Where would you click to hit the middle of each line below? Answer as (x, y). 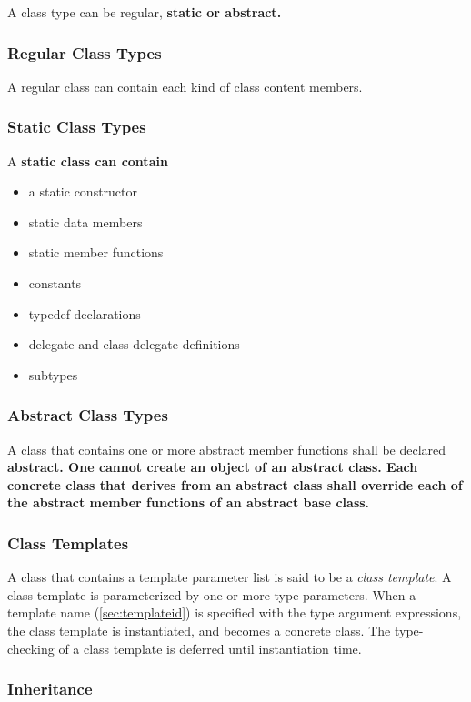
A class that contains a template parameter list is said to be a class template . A (230, 577)
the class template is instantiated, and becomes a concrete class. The (199, 630)
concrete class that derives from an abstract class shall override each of (235, 484)
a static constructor (83, 191)
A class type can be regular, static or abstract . (145, 12)
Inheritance (50, 689)
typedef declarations (85, 313)
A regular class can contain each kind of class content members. (185, 86)
